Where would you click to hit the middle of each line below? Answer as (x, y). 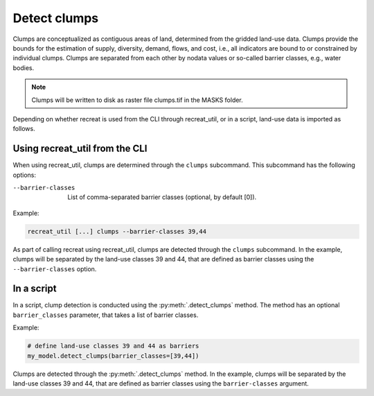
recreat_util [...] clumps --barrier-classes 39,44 (117, 231)
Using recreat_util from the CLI (80, 149)
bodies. (24, 68)
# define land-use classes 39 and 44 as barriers (113, 346)
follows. (24, 129)
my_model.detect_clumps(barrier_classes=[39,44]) (113, 356)
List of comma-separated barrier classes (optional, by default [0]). (162, 197)
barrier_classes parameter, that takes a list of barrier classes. (106, 315)
